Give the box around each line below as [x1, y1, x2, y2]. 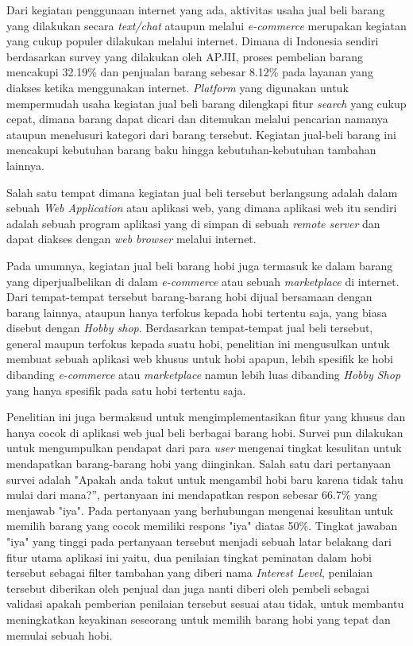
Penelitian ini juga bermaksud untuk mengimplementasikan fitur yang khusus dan [6, 408, 406, 425]
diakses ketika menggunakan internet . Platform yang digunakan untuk [6, 79, 349, 95]
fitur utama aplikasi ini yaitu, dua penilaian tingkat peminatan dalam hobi [6, 548, 372, 565]
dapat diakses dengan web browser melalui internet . [6, 230, 257, 247]
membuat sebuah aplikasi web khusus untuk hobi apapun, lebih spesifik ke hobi [6, 350, 394, 367]
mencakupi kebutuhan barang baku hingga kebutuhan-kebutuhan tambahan [6, 141, 376, 158]
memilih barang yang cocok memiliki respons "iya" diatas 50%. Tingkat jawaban [6, 517, 398, 534]
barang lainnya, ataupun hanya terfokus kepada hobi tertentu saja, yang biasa [6, 304, 388, 320]
